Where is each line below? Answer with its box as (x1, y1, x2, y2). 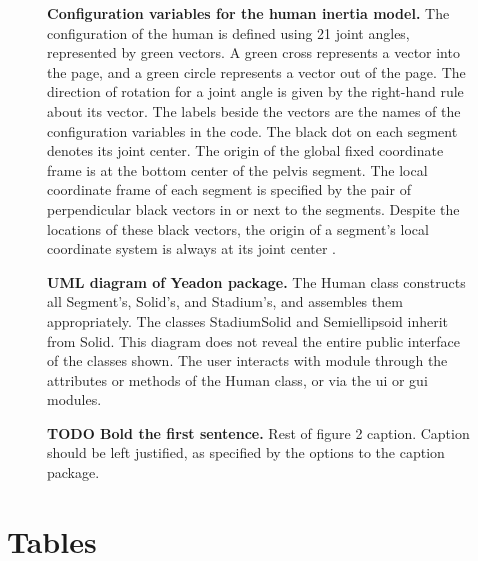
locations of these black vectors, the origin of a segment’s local (47, 218, 429, 239)
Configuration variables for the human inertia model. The (47, 3, 450, 23)
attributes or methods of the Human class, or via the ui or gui (47, 369, 428, 390)
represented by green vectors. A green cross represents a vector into (47, 42, 460, 63)
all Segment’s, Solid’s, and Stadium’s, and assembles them (47, 291, 403, 312)
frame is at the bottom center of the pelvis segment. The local (47, 159, 428, 180)
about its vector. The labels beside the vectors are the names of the (47, 100, 461, 121)
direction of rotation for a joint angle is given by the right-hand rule (47, 81, 464, 102)
